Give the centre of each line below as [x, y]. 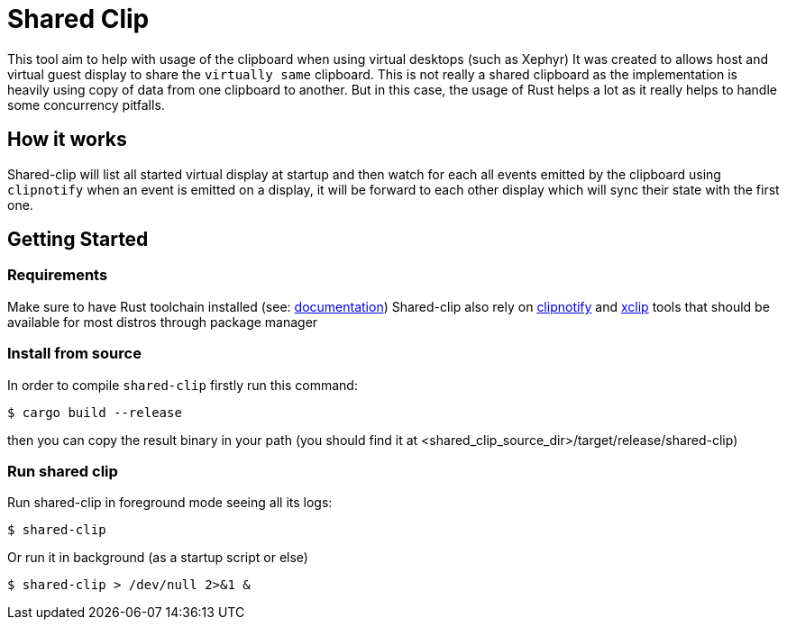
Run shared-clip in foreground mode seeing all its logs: [170, 503]
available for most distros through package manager [163, 322]
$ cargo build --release [95, 412]
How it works [67, 140]
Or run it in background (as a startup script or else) [158, 558]
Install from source [74, 354]
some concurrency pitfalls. [86, 104]
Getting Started [78, 240]
